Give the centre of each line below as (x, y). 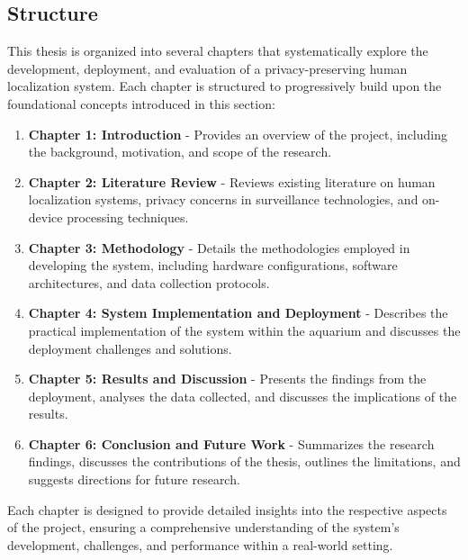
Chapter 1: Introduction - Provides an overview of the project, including (238, 134)
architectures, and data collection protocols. (149, 282)
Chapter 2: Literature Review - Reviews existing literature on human (232, 181)
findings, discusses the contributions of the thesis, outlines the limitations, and (244, 461)
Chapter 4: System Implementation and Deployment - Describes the (238, 313)
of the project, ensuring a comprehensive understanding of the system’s (203, 527)
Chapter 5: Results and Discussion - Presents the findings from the (227, 379)
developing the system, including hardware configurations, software (213, 265)
